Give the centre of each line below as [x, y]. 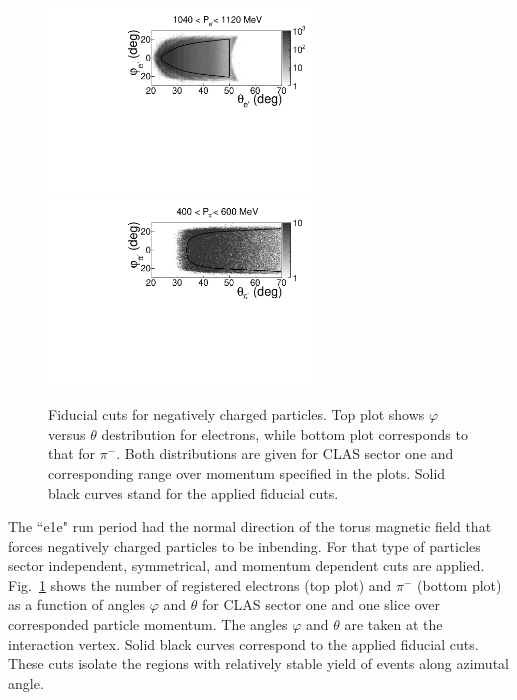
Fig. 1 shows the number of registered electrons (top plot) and [200, 584]
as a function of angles [77, 604]
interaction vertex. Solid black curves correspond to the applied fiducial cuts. [243, 643]
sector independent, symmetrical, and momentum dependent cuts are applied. [246, 565]
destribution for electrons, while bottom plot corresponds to [284, 433]
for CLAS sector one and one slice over [321, 604]
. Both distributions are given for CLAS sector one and [285, 453]
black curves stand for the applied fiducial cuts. [193, 492]
